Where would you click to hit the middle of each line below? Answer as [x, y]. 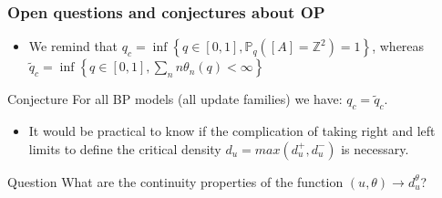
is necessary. [375, 148]
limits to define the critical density [125, 148]
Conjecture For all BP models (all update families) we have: [175, 99]
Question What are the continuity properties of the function [175, 181]
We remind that [73, 46]
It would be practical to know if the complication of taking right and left [232, 131]
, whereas [398, 46]
